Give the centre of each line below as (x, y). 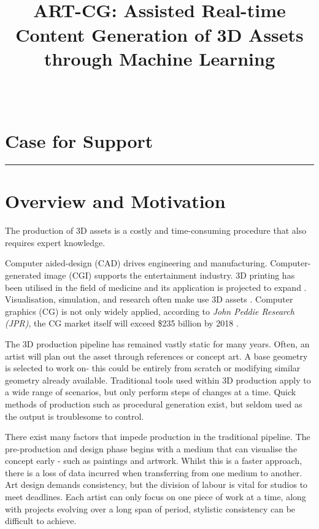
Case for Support (79, 141)
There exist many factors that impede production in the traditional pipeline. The (158, 437)
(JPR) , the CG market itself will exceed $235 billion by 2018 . (122, 323)
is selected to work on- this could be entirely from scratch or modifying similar (153, 368)
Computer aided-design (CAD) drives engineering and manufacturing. (136, 263)
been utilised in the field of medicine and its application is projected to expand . (156, 287)
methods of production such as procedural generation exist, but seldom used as (154, 404)
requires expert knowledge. (55, 242)
